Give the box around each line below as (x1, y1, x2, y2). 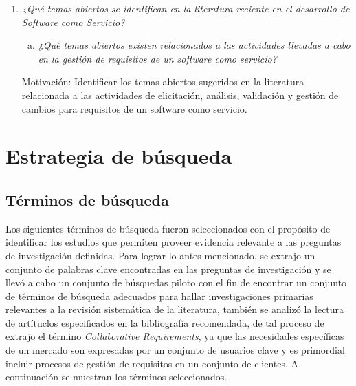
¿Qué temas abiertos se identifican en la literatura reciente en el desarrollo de (21, 1, 350, 15)
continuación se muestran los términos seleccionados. (5, 369, 227, 384)
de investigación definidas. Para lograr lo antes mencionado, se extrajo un (5, 248, 315, 262)
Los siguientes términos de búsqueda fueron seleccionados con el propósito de (5, 221, 331, 235)
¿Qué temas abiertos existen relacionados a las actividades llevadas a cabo (38, 38, 351, 52)
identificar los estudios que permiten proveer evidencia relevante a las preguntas (5, 235, 342, 249)
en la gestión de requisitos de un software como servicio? (38, 51, 277, 65)
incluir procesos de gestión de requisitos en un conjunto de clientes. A (5, 356, 299, 370)
